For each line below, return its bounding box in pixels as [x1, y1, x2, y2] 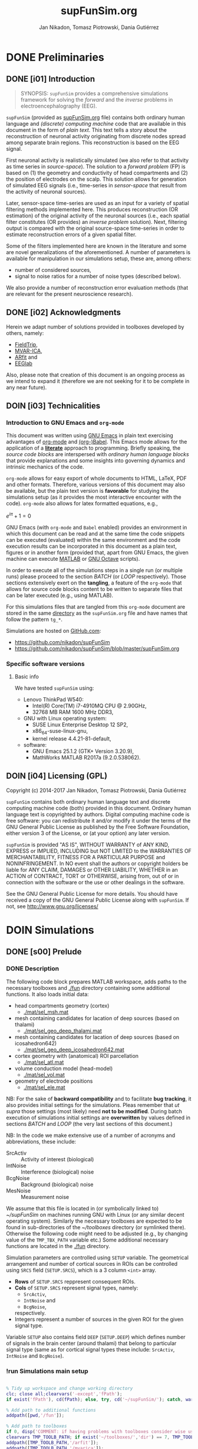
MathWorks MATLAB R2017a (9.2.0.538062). [32, 754, 141, 761]
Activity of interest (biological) [21, 1155, 94, 1162]
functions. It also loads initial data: [6, 990, 90, 998]
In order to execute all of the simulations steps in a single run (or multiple [6, 566, 183, 574]
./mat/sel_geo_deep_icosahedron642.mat [23, 1046, 125, 1053]
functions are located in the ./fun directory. [6, 1242, 110, 1249]
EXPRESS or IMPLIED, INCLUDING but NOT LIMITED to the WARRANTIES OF [6, 847, 192, 855]
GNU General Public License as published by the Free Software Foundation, [6, 823, 190, 830]
